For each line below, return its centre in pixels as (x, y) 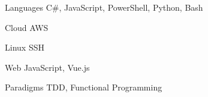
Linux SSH (25, 47)
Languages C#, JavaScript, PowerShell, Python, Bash (104, 7)
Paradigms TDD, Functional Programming (84, 87)
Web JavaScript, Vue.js (47, 67)
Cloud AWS (27, 27)
